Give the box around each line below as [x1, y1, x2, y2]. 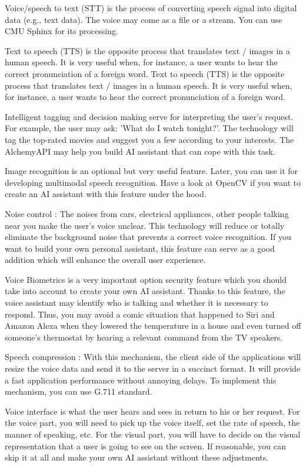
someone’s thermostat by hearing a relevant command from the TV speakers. [5, 331, 283, 343]
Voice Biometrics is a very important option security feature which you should [5, 273, 287, 285]
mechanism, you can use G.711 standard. [5, 385, 152, 398]
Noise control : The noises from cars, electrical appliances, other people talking [5, 207, 289, 219]
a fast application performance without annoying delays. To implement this [5, 373, 277, 386]
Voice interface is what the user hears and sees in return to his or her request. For [5, 405, 300, 417]
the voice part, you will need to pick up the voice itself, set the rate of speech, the [5, 416, 300, 429]
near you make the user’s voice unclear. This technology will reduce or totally [5, 219, 285, 231]
